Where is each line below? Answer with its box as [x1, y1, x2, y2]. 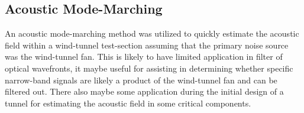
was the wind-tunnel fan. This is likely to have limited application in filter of [5, 50, 283, 63]
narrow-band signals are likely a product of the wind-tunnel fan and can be [5, 73, 277, 86]
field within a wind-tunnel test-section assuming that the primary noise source [5, 38, 289, 51]
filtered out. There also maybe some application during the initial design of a [5, 85, 284, 98]
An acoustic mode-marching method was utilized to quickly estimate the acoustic [5, 27, 299, 40]
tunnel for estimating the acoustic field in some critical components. [5, 96, 251, 109]
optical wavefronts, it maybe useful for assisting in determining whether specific [5, 62, 293, 74]
